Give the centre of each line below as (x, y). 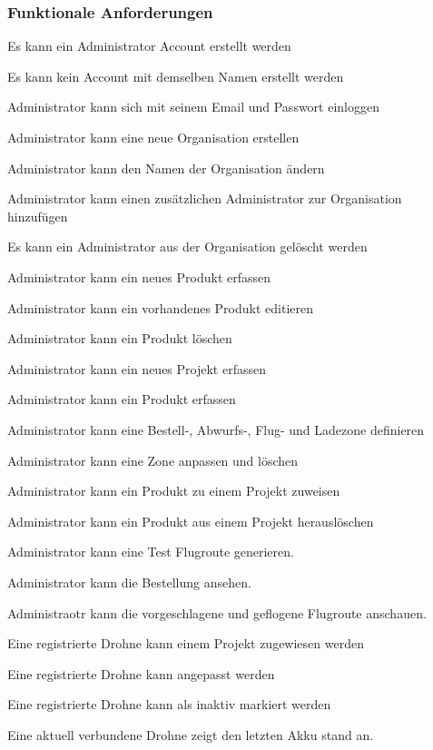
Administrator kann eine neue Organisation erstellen (153, 137)
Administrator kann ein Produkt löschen (120, 338)
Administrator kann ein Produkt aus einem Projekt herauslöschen (191, 521)
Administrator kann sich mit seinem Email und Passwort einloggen (194, 107)
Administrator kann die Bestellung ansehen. (129, 582)
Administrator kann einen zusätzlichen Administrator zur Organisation (205, 198)
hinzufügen (38, 216)
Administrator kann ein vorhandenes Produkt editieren (160, 307)
